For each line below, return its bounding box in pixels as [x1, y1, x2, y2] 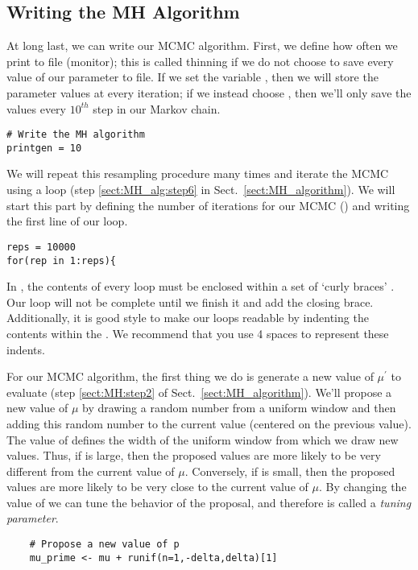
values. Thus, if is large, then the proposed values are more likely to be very [6, 447, 381, 464]
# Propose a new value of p [29, 539, 180, 551]
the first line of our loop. [6, 213, 128, 229]
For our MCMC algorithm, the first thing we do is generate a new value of [6, 368, 374, 385]
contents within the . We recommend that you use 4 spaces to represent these [6, 324, 389, 341]
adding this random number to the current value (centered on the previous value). [6, 415, 412, 432]
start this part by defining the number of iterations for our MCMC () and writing [6, 196, 410, 213]
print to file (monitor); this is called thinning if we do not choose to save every [6, 52, 394, 69]
